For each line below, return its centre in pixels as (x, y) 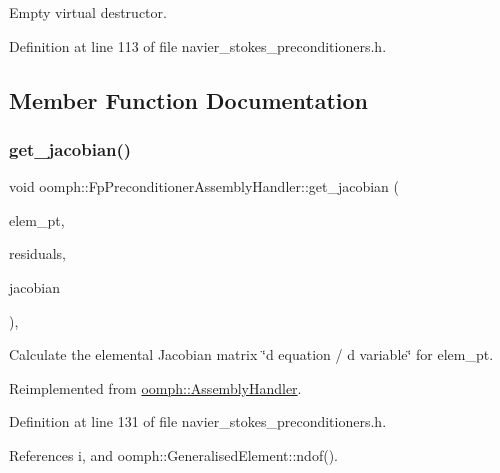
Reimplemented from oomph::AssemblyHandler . (155, 387)
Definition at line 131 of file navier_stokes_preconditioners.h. (198, 421)
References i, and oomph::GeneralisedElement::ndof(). (173, 454)
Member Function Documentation (189, 99)
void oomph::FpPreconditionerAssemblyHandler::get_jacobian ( (204, 186)
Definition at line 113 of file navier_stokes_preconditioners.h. (198, 45)
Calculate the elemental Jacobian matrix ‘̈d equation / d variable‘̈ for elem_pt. (251, 354)
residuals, (37, 253)
